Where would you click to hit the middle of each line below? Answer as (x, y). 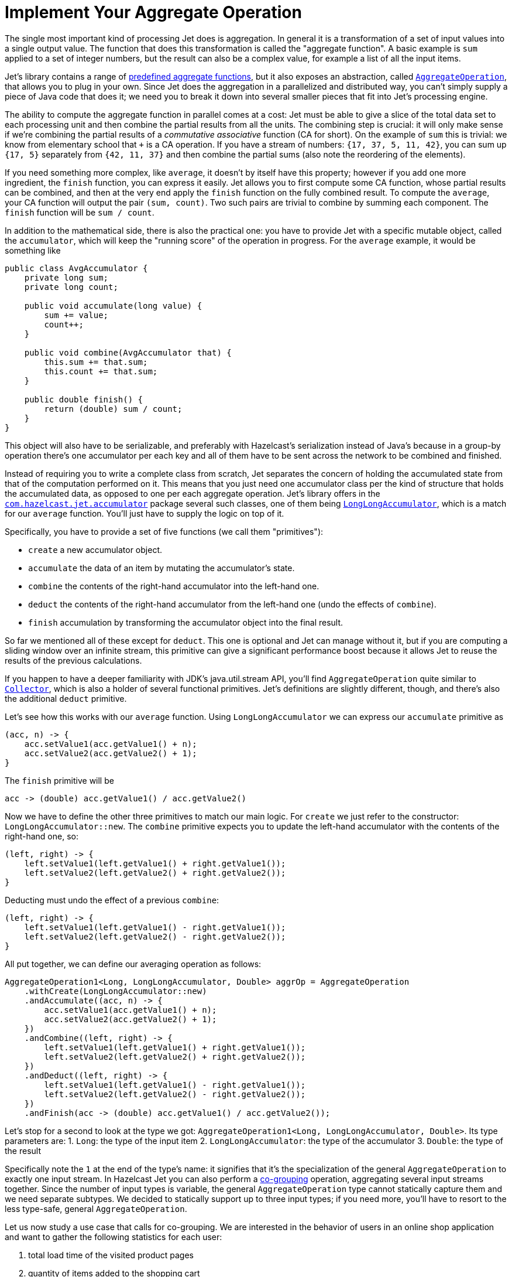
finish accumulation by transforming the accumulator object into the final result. (186, 622)
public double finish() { (84, 399)
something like (33, 250)
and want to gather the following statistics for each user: (114, 1237)
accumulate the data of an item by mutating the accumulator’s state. (161, 568)
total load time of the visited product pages (111, 1255)
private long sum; (66, 277)
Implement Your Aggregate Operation (153, 12)
